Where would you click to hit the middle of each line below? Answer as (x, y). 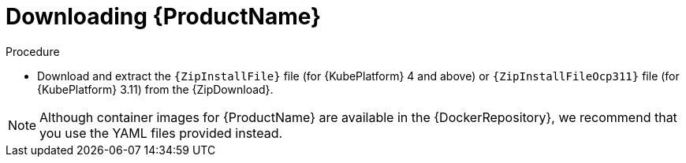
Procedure (33, 51)
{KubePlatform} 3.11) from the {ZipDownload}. (155, 89)
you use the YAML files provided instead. (161, 133)
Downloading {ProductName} (164, 17)
